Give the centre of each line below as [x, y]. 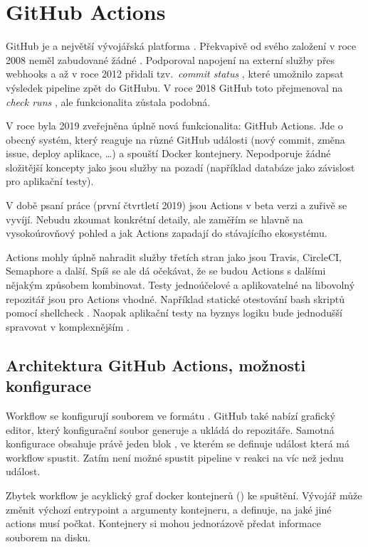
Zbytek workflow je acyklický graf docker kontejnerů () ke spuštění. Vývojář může [184, 495]
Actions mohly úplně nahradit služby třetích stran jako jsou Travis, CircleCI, [174, 256]
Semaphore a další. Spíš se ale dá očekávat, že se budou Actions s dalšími [166, 271]
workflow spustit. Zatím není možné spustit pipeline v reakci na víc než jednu [175, 457]
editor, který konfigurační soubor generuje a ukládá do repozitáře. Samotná [170, 429]
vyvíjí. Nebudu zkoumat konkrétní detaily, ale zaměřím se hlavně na [154, 219]
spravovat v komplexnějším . [68, 326]
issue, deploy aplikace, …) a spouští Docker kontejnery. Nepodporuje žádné [168, 153]
